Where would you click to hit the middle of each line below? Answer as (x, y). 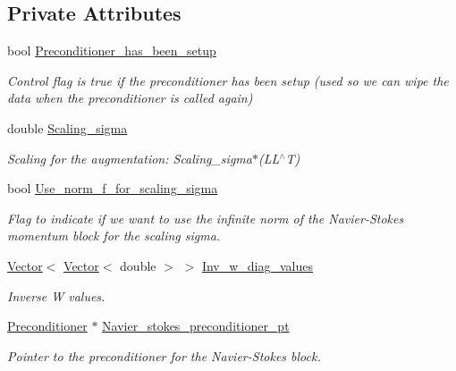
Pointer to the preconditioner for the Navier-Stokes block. (164, 355)
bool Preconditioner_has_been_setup (112, 51)
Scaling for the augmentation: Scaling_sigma (130, 158)
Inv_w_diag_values (258, 265)
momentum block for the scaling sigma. (114, 236)
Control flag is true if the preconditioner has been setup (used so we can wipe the (228, 80)
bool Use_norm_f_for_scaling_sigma (113, 188)
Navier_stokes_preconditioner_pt (196, 326)
